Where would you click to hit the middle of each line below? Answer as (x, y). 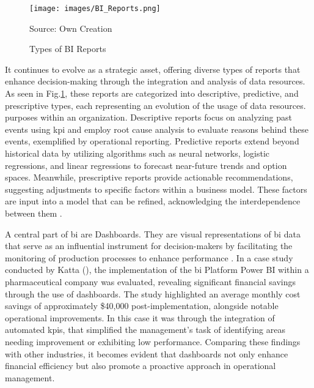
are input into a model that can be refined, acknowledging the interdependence (153, 201)
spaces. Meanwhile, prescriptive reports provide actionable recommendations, (149, 177)
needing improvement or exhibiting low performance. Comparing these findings (153, 341)
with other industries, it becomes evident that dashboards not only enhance (147, 353)
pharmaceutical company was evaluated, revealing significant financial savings (150, 281)
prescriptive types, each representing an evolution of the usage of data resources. (155, 105)
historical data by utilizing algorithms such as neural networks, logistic (137, 153)
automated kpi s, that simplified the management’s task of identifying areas (145, 330)
